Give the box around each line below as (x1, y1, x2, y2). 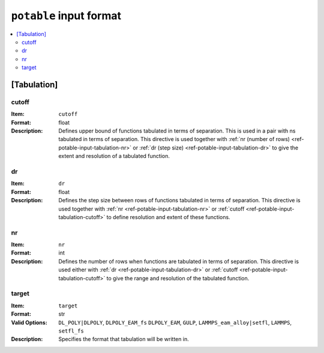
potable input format (11, 9, 122, 22)
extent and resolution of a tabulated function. (58, 152, 170, 160)
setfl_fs (58, 327, 84, 334)
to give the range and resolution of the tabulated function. (106, 274, 250, 282)
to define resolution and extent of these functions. (106, 213, 230, 220)
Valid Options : (11, 319, 47, 326)
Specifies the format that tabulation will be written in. (58, 336, 189, 343)
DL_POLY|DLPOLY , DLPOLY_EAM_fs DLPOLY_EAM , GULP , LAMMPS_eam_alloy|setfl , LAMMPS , (58, 319, 292, 326)
